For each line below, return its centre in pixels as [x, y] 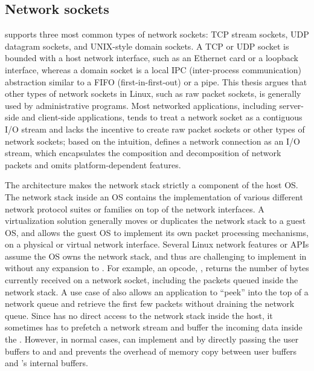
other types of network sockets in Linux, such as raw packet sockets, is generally [153, 94]
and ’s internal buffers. [46, 363]
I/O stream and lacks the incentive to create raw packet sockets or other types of [155, 129]
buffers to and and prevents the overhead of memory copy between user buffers [151, 351]
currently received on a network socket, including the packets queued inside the [152, 280]
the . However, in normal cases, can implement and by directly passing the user [152, 339]
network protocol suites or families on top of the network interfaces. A [135, 208]
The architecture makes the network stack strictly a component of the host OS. [152, 185]
